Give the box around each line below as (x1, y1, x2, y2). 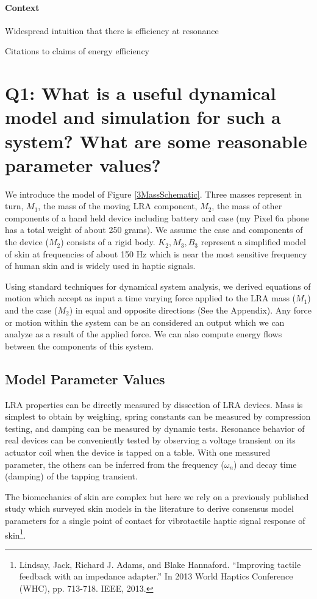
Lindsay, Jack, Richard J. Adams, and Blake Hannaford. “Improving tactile (19, 558, 301, 570)
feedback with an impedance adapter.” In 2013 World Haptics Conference (19, 570, 293, 583)
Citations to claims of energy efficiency (5, 45, 149, 57)
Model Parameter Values (5, 369, 165, 388)
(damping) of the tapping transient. (5, 470, 138, 482)
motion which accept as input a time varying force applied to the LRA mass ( (5, 292, 296, 304)
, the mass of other (212, 199, 282, 212)
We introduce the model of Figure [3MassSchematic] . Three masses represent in (5, 187, 302, 200)
